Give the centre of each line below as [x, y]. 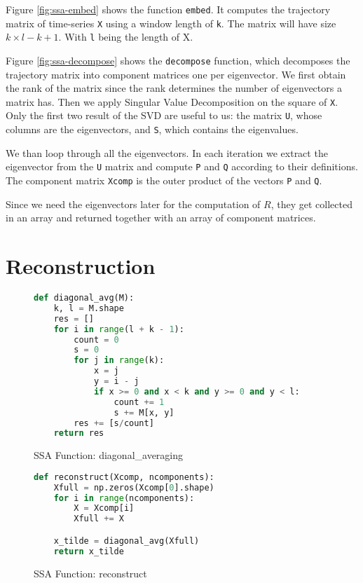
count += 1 [139, 402]
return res [79, 433]
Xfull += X [99, 519]
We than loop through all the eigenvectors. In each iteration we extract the [167, 152]
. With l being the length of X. [126, 37]
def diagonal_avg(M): [84, 298]
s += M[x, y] [144, 412]
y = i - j [116, 381]
